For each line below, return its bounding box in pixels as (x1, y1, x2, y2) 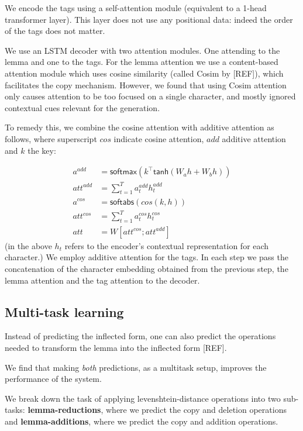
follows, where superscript (5, 132, 97, 144)
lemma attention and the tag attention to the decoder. (5, 274, 200, 286)
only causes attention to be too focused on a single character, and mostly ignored (5, 90, 296, 102)
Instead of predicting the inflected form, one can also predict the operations (5, 330, 276, 342)
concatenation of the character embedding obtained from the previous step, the (5, 263, 288, 275)
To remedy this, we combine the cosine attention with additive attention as (5, 121, 274, 133)
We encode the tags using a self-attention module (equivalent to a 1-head (5, 2, 267, 13)
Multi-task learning (5, 302, 124, 320)
